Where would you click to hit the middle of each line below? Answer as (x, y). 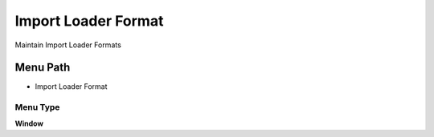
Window (29, 123)
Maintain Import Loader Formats (68, 45)
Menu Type (37, 107)
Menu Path (43, 68)
